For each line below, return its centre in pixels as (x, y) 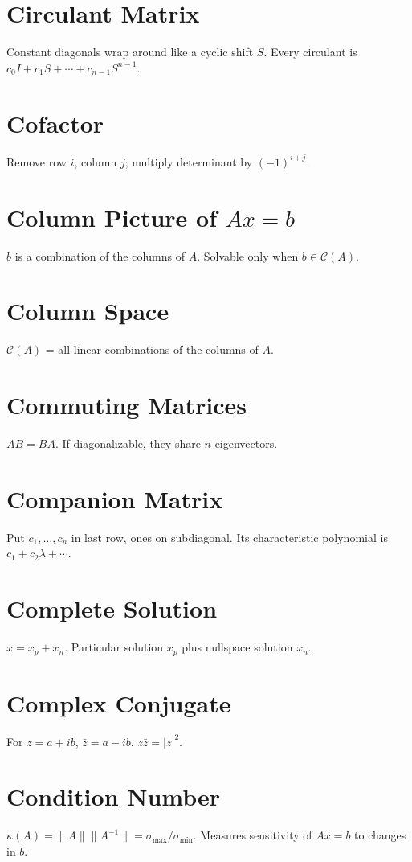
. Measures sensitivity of (253, 835)
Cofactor (55, 123)
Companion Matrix (115, 498)
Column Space (88, 311)
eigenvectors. (246, 443)
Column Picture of (112, 217)
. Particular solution (114, 647)
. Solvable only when (248, 255)
